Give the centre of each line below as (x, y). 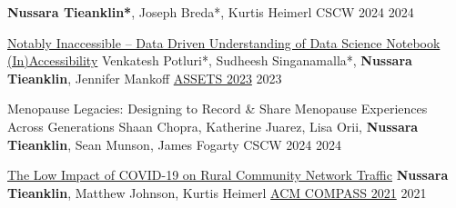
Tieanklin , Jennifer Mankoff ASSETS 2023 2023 (145, 78)
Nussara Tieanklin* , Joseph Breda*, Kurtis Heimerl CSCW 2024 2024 (211, 12)
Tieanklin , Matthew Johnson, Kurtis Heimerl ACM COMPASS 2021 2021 (217, 192)
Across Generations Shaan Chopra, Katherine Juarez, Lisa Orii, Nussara (213, 126)
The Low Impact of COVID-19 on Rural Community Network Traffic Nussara (228, 175)
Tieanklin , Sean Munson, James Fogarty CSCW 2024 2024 (175, 144)
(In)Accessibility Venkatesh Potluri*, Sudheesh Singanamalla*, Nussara (210, 60)
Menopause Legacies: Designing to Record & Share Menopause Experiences (218, 109)
